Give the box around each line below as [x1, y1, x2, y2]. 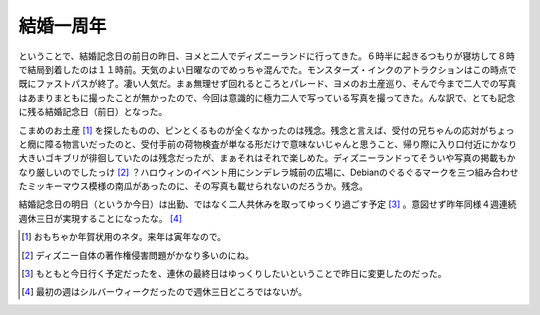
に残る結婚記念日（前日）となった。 [18, 106, 168, 118]
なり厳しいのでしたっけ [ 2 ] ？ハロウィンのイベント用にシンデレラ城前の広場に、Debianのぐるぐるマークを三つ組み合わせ [18, 166, 519, 178]
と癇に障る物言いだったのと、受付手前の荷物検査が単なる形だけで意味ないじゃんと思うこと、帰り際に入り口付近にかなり [18, 138, 517, 150]
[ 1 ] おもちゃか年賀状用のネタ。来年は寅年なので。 [21, 231, 227, 243]
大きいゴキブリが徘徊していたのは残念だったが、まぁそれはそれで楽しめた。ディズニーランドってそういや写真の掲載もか [18, 152, 516, 164]
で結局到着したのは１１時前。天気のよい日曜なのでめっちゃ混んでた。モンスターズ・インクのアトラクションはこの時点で [18, 63, 517, 75]
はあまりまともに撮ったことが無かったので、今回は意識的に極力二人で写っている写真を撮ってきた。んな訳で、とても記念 [18, 91, 515, 104]
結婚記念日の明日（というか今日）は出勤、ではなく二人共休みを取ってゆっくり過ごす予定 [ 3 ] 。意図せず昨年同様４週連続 [18, 198, 517, 210]
